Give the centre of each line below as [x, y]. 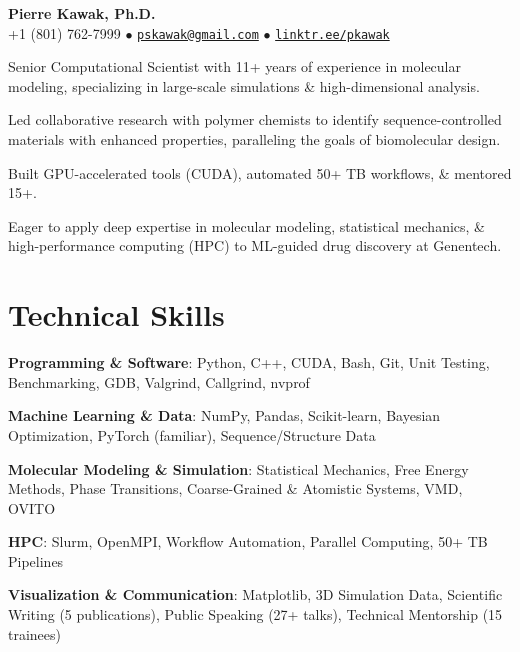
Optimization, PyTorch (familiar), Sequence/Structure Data [192, 434]
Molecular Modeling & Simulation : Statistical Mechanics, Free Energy [238, 468]
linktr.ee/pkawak [332, 34]
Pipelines [36, 560]
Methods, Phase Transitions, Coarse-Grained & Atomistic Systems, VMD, [235, 488]
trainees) [35, 633]
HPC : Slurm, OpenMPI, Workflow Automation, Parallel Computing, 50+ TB [248, 541]
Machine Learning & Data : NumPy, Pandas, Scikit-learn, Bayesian [224, 415]
